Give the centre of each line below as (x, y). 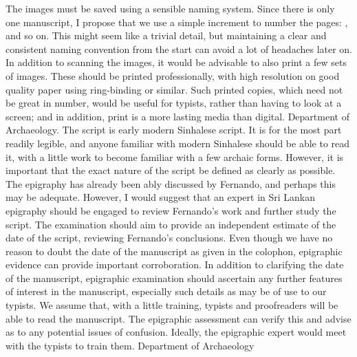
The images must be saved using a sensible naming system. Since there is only (170, 8)
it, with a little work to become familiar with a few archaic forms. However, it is (175, 156)
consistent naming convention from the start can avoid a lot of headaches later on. (179, 48)
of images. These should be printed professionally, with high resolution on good (173, 75)
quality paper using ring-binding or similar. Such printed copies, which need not (174, 89)
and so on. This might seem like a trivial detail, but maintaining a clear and (166, 35)
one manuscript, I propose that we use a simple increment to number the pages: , (177, 22)
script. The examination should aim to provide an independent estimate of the (171, 224)
